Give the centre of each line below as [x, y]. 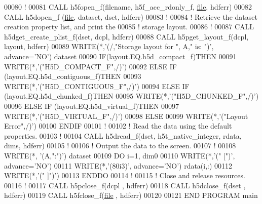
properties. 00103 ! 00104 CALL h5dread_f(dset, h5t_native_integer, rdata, [123, 135]
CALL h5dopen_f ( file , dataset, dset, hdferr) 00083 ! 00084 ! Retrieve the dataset [131, 16]
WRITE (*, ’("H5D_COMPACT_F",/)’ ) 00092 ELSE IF [90, 66]
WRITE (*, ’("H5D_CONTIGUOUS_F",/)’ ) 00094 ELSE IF [97, 86]
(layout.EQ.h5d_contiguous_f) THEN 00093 [73, 76]
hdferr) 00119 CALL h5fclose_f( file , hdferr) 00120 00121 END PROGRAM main [131, 195]
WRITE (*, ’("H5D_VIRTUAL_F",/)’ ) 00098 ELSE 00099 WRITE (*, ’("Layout [126, 116]
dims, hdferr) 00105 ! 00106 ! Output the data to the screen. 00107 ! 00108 [120, 146]
